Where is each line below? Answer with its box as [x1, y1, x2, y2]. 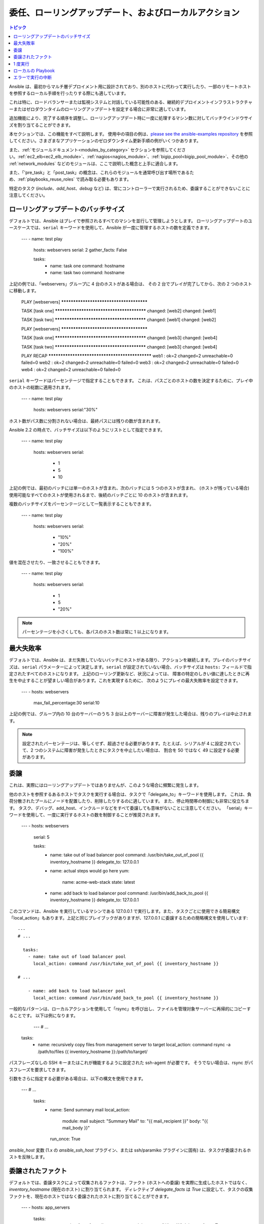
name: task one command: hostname [50, 263, 125, 269]
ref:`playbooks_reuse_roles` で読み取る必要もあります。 [19, 176, 132, 182]
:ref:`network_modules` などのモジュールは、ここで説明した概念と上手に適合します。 [9, 161, 181, 166]
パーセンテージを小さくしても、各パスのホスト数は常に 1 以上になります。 [22, 629, 171, 635]
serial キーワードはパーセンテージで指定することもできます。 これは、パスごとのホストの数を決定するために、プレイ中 [9, 377, 253, 384]
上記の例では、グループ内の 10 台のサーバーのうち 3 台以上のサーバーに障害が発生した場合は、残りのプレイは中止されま [9, 711, 252, 717]
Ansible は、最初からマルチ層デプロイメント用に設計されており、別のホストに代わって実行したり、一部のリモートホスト [9, 83, 252, 89]
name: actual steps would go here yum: [50, 868, 130, 874]
